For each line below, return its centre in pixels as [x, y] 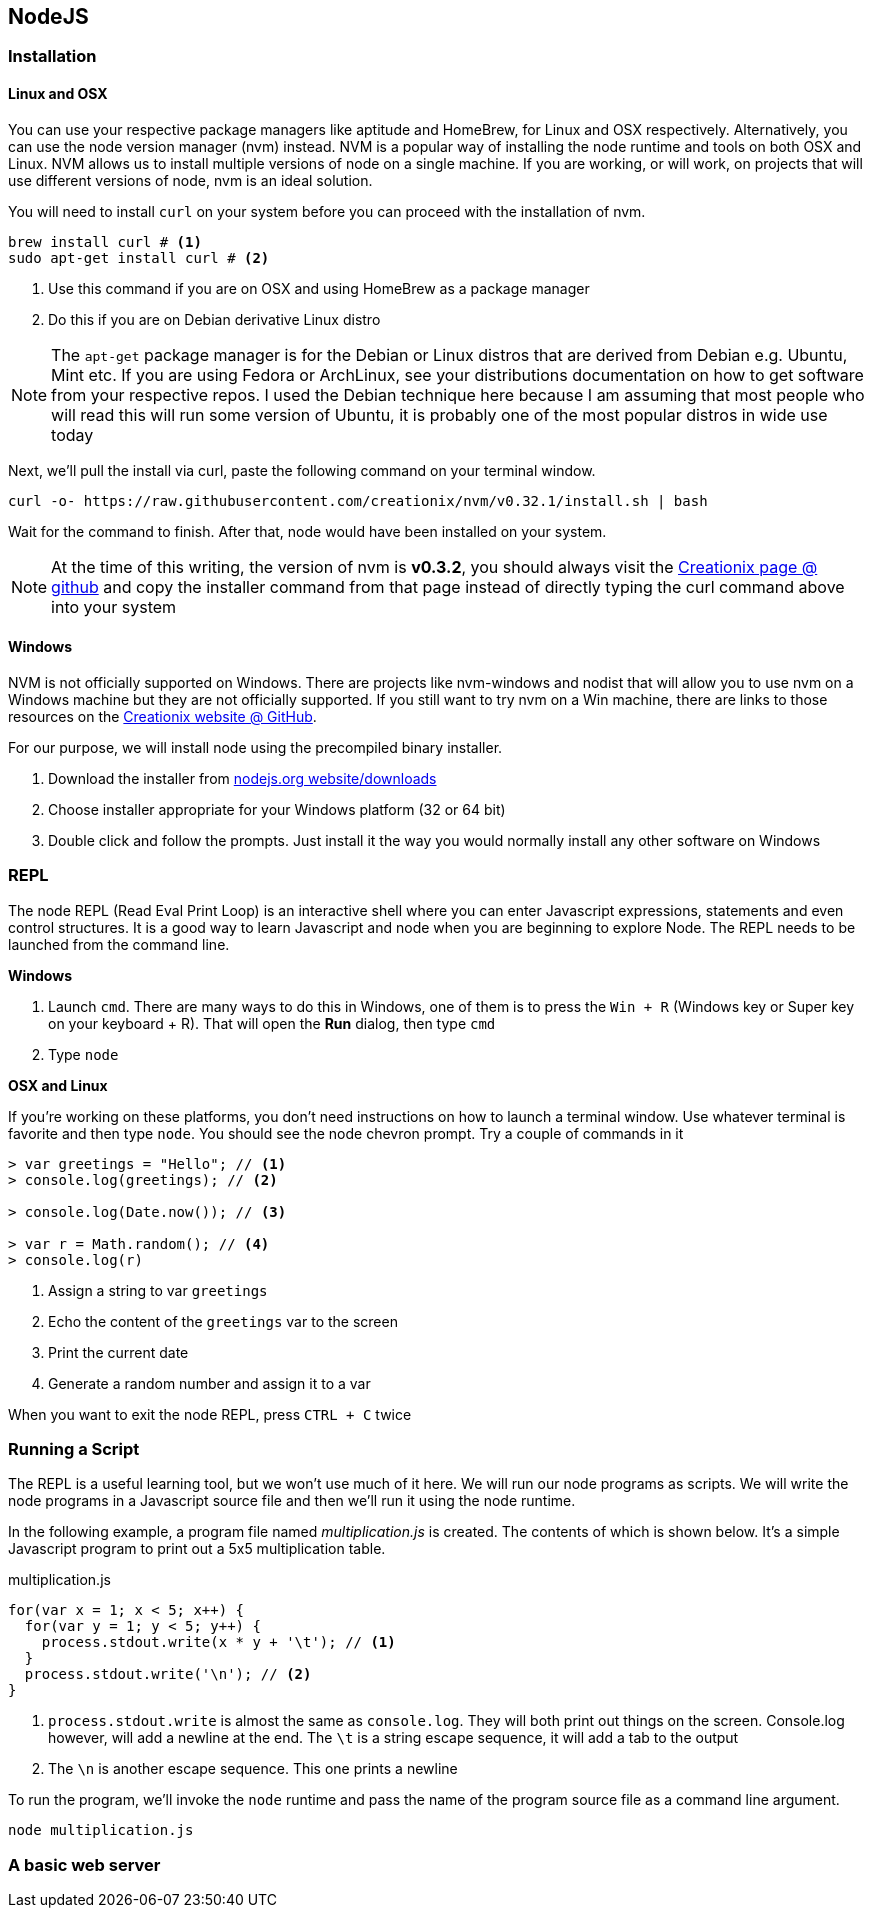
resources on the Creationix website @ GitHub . [162, 716]
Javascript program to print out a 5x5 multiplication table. [197, 1549]
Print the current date [118, 1352]
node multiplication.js [101, 1830]
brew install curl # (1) [105, 241]
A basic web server [84, 1864]
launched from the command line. [119, 944]
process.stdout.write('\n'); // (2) [168, 1674]
